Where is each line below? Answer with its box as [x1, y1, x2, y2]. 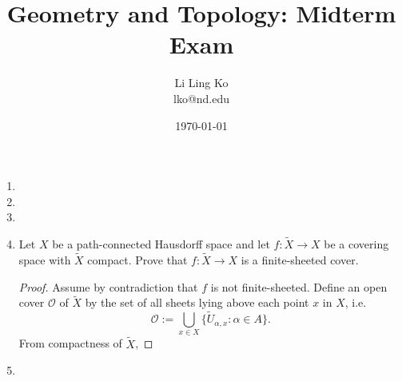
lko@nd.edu [173, 89, 230, 106]
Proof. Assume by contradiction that [18, 278, 198, 295]
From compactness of [18, 335, 122, 351]
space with [18, 251, 71, 268]
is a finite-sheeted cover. [241, 251, 359, 268]
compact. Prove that [87, 251, 188, 268]
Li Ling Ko [174, 74, 229, 91]
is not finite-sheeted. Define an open [210, 278, 388, 295]
